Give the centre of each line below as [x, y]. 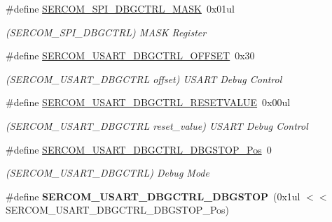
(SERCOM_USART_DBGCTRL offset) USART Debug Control [144, 79]
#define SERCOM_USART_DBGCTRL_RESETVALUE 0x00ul [148, 102]
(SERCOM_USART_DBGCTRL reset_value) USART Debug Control [157, 125]
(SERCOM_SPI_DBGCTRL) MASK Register [106, 32]
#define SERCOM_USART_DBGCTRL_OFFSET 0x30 [130, 55]
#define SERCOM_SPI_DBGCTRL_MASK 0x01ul [120, 8]
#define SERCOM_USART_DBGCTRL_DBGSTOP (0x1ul [153, 196]
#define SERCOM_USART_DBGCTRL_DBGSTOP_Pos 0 [139, 149]
